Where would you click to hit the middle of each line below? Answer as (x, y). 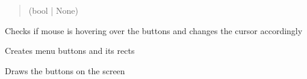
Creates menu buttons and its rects (70, 51)
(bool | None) (53, 10)
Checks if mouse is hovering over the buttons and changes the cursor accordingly (154, 30)
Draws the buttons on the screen (65, 70)
